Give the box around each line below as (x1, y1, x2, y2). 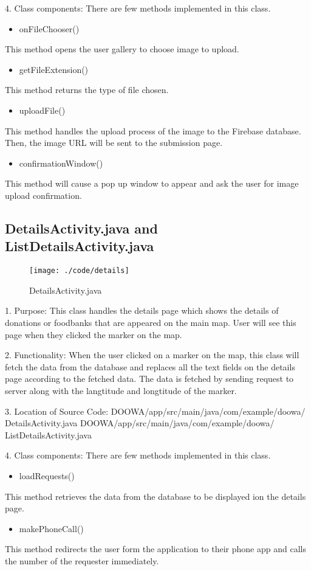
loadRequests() (19, 469, 75, 482)
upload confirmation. (5, 189, 82, 201)
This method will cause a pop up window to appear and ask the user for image (5, 177, 299, 190)
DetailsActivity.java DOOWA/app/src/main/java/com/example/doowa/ (5, 417, 275, 429)
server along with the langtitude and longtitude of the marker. (5, 384, 237, 396)
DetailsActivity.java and (5, 218, 158, 237)
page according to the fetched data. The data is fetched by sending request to (5, 372, 294, 385)
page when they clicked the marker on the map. (5, 328, 182, 341)
